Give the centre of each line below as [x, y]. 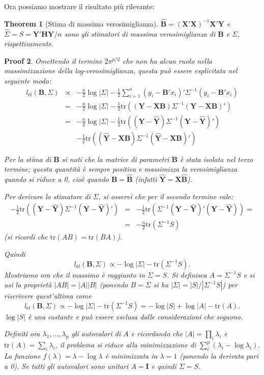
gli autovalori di [96, 333]
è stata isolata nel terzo [216, 159]
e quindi [164, 366]
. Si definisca [187, 274]
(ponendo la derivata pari [219, 355]
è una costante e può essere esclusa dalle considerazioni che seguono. [136, 316]
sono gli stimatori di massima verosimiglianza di [140, 33]
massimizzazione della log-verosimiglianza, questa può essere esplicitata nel [121, 71]
